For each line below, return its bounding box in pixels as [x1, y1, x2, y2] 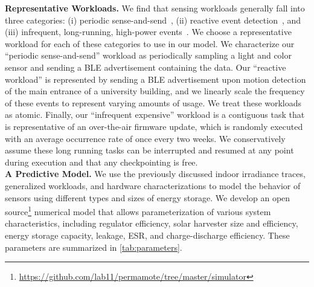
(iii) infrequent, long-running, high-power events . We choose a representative [5, 25, 292, 38]
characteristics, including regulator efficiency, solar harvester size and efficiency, [5, 217, 298, 230]
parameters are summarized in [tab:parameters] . [5, 240, 182, 253]
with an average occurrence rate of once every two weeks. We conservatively [5, 132, 286, 144]
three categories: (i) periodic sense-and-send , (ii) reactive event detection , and [5, 13, 301, 26]
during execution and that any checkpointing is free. [5, 155, 198, 168]
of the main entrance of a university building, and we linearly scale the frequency [5, 85, 305, 97]
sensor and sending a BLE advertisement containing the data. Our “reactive [5, 60, 286, 73]
